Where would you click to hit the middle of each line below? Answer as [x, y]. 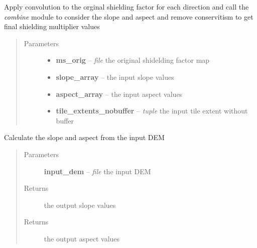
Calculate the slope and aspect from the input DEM [84, 137]
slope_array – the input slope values [115, 77]
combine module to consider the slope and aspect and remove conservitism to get [129, 16]
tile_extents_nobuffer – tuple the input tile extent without [152, 111]
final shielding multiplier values [52, 26]
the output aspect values [82, 238]
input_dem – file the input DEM [97, 171]
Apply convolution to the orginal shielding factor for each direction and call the [126, 7]
